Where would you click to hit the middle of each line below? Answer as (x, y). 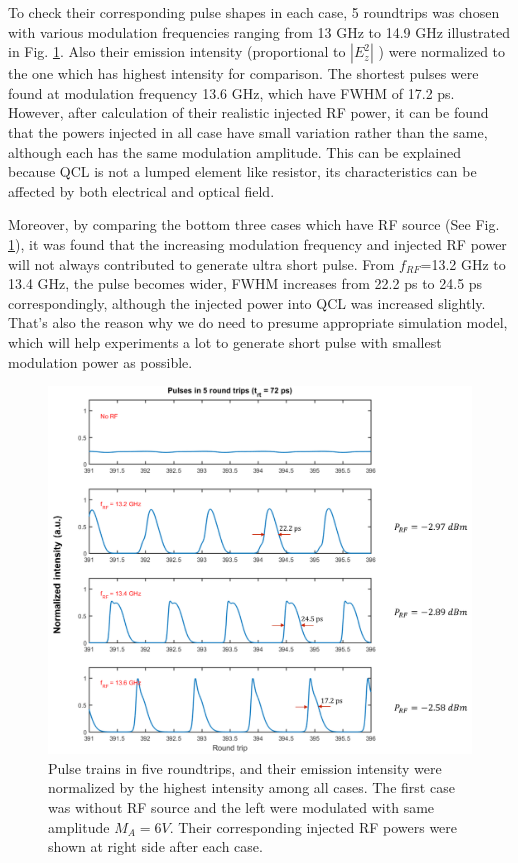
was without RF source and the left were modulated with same (241, 806)
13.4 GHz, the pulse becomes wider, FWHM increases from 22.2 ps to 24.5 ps (245, 283)
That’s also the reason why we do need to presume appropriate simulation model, (258, 322)
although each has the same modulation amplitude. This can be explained (234, 151)
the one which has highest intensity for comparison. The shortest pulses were (243, 73)
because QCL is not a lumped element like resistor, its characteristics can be (242, 171)
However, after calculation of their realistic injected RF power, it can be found (248, 112)
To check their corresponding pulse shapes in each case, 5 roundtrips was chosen (254, 12)
